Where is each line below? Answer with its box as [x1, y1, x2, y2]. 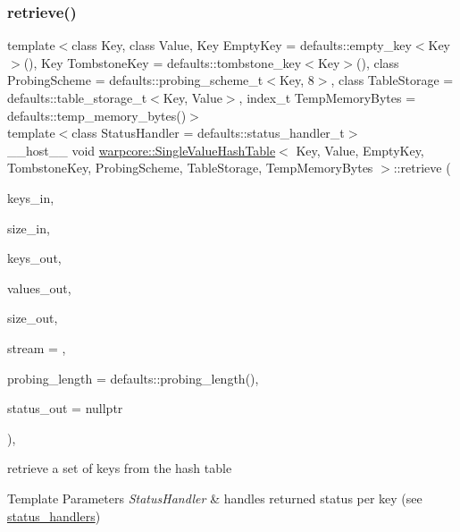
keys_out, [7, 249, 62, 267]
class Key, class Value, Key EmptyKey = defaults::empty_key [71, 36, 412, 55]
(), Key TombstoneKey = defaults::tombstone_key [23, 53, 302, 72]
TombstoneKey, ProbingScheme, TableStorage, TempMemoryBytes [7, 158, 373, 177]
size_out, [7, 308, 58, 327]
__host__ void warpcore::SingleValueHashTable [7, 140, 276, 159]
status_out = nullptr [7, 399, 123, 418]
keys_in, [7, 188, 54, 207]
